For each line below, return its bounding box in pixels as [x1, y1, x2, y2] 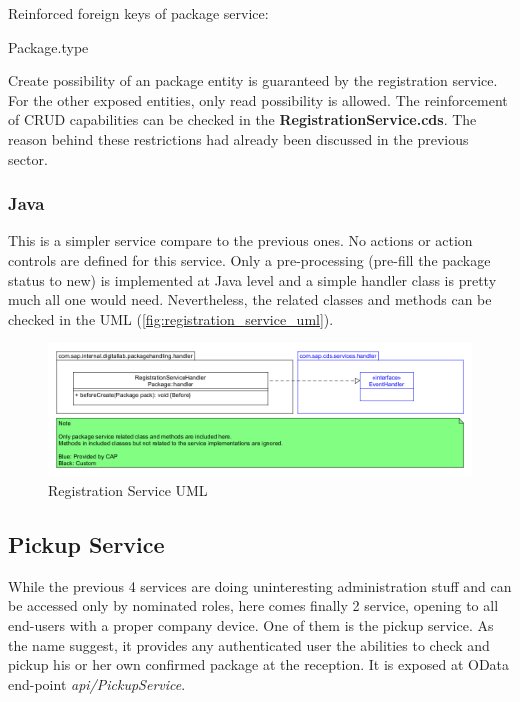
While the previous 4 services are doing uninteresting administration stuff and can [8, 575, 512, 596]
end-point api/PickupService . [8, 673, 186, 694]
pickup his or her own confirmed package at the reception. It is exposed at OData [8, 654, 510, 675]
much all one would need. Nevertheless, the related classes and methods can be [8, 289, 492, 310]
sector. [8, 148, 48, 169]
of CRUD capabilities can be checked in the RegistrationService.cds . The [8, 109, 477, 130]
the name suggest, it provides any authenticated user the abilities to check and [8, 634, 490, 655]
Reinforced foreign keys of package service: [8, 3, 269, 23]
